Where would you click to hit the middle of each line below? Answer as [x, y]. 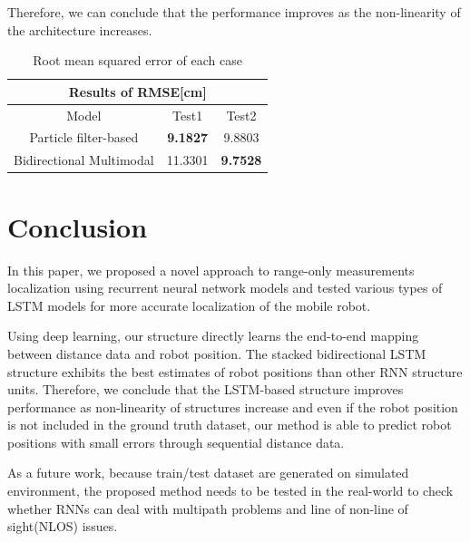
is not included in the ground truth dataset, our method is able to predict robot [230, 425]
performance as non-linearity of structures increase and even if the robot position [233, 406]
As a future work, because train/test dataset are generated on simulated [208, 473]
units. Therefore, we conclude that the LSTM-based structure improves [206, 389]
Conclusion [78, 226]
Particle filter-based [84, 137]
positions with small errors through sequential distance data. [176, 442]
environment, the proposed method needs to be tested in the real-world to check [230, 491]
